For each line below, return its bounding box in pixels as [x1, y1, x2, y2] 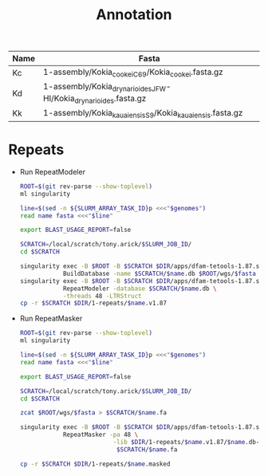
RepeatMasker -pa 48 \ [62, 431, 139, 439]
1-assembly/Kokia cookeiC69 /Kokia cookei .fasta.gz [42, 66, 223, 79]
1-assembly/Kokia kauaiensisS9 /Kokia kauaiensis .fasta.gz [42, 107, 243, 120]
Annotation [95, 6, 173, 24]
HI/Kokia [42, 92, 75, 104]
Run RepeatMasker [19, 313, 83, 324]
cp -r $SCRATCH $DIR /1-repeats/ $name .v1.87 [19, 299, 167, 308]
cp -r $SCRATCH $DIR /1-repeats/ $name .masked [19, 460, 171, 468]
